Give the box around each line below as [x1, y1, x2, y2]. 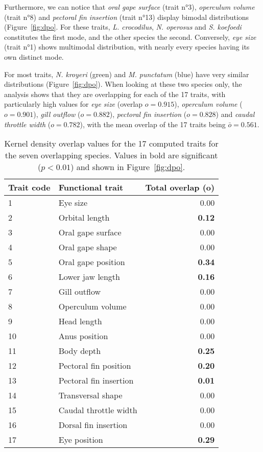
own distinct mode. [4, 51, 64, 62]
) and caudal [216, 108, 255, 119]
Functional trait [58, 181, 124, 194]
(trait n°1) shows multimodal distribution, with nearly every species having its [4, 41, 250, 52]
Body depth [58, 345, 101, 357]
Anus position [58, 330, 108, 342]
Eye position [58, 434, 103, 446]
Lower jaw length [58, 271, 120, 283]
